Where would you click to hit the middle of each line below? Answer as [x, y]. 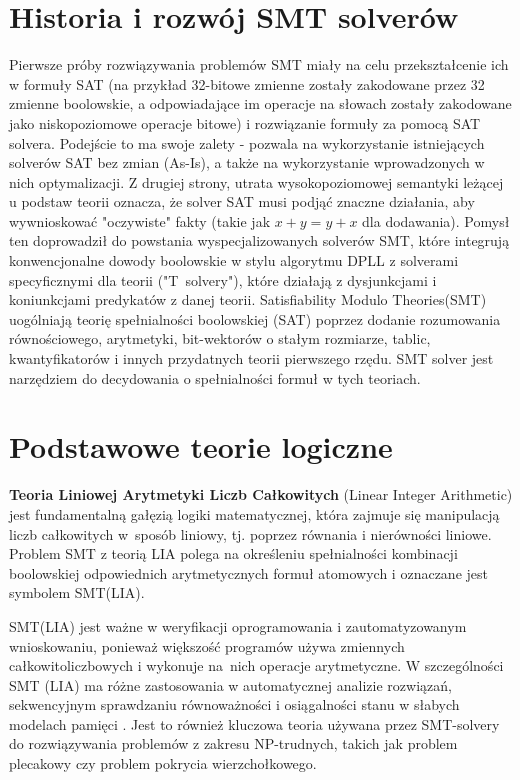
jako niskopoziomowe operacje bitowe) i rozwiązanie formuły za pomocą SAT [245, 122]
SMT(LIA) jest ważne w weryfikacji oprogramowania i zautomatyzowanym [238, 625]
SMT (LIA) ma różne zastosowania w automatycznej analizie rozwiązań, [230, 684]
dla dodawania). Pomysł [436, 220]
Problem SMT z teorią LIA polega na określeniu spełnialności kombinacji [233, 553]
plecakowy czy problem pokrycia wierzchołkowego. [163, 763]
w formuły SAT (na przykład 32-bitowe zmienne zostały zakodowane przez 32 [247, 83]
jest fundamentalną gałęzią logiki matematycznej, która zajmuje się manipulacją [254, 513]
